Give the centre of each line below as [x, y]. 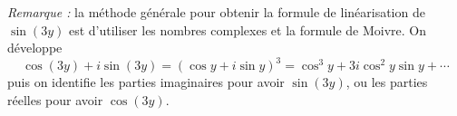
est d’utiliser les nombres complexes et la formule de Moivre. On [248, 29]
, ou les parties [387, 82]
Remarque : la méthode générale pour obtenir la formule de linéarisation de [216, 12]
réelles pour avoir [55, 99]
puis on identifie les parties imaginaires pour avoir [146, 82]
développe [35, 48]
